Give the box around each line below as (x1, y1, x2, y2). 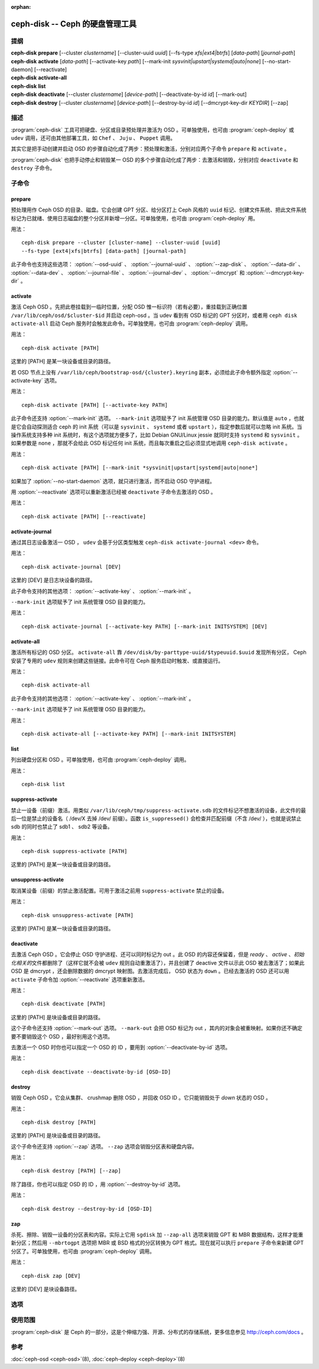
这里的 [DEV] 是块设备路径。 (11, 1285, 80, 1293)
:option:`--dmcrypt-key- (246, 269, 304, 276)
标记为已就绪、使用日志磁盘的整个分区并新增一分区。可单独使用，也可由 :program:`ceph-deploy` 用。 (11, 214, 259, 222)
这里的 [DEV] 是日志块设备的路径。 (11, 576, 96, 583)
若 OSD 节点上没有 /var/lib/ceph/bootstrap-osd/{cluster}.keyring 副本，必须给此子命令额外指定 (11, 368, 272, 376)
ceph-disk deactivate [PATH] (21, 1001, 106, 1007)
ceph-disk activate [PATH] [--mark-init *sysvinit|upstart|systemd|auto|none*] (21, 464, 258, 471)
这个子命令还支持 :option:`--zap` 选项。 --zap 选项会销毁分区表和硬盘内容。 (11, 1143, 197, 1150)
